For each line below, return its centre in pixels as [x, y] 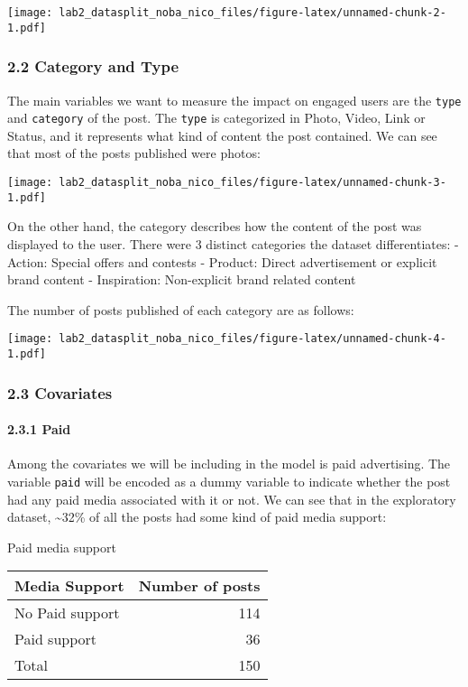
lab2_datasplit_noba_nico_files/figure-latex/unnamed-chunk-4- [252, 339]
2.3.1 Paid [39, 429]
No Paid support [67, 613]
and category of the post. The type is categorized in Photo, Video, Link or [216, 118]
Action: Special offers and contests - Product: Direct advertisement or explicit [222, 261]
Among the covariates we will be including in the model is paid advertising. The [229, 464]
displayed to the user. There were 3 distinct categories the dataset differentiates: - [233, 243]
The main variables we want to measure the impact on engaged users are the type [234, 100]
